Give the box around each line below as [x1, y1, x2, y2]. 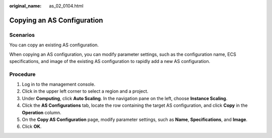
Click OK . [22, 123, 42, 129]
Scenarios [9, 31, 35, 38]
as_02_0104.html [49, 3, 84, 9]
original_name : [9, 3, 42, 9]
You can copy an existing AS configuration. [9, 42, 99, 48]
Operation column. [22, 109, 61, 115]
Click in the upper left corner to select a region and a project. [22, 88, 149, 94]
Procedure [9, 71, 36, 78]
